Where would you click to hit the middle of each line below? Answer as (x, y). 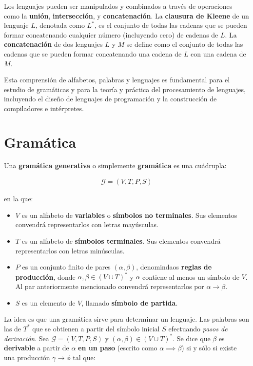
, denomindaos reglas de (174, 267)
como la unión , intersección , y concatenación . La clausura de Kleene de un (126, 15)
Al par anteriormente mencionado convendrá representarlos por (110, 286)
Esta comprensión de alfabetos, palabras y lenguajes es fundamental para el (117, 80)
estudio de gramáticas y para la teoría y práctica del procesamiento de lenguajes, (125, 89)
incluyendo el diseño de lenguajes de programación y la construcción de (110, 99)
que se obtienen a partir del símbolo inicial (96, 328)
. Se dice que (192, 338)
